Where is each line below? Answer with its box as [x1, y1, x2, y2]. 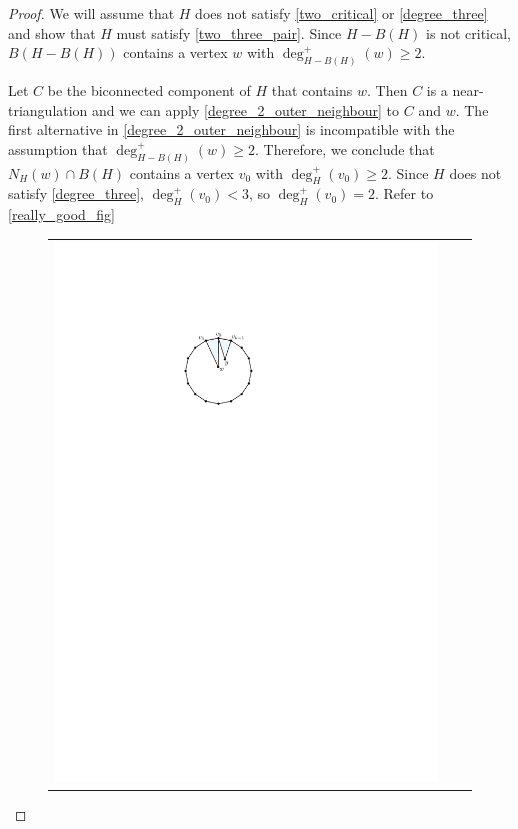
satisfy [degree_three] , [8, 183, 144, 204]
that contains [271, 80, 353, 101]
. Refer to [374, 183, 434, 204]
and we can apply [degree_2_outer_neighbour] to [92, 99, 400, 120]
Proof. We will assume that [8, 3, 175, 23]
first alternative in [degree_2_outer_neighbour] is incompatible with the [8, 119, 455, 140]
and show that [8, 22, 96, 43]
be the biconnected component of [47, 80, 251, 101]
